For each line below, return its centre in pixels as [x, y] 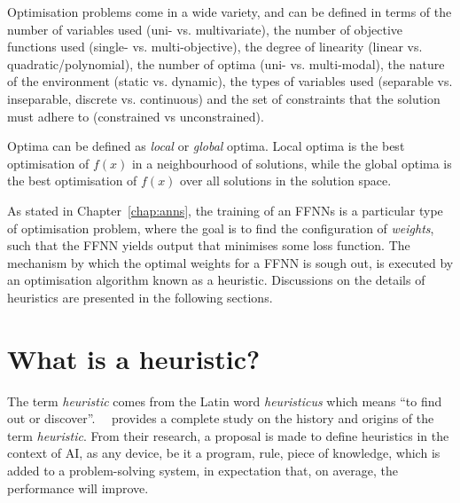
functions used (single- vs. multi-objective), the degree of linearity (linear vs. [215, 47]
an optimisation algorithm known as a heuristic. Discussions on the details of [216, 280]
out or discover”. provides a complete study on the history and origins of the [221, 418]
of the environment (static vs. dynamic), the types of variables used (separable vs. [230, 81]
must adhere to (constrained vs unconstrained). [136, 116]
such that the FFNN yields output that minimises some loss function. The [209, 245]
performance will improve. [78, 487]
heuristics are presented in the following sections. [140, 297]
